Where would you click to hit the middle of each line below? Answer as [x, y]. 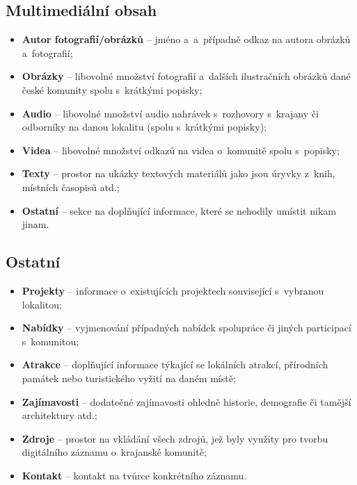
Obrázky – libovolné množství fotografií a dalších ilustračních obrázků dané [186, 76]
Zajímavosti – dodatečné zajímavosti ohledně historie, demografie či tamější [187, 401]
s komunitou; [50, 341]
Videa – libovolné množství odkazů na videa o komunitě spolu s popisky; [181, 150]
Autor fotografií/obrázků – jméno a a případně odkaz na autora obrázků [186, 39]
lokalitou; [42, 304]
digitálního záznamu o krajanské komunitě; [114, 452]
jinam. [35, 224]
